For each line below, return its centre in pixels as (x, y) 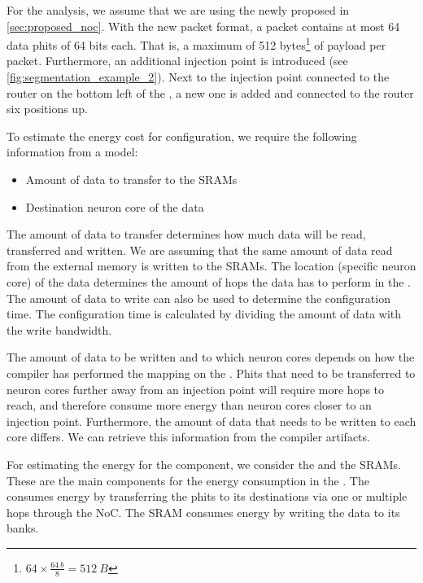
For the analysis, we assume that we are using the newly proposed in (178, 10)
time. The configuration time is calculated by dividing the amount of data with (204, 314)
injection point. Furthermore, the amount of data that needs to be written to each (211, 421)
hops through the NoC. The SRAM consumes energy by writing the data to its (203, 512)
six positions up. (47, 109)
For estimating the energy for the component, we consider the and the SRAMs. (204, 464)
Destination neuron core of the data (115, 206)
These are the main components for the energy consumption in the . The (188, 480)
